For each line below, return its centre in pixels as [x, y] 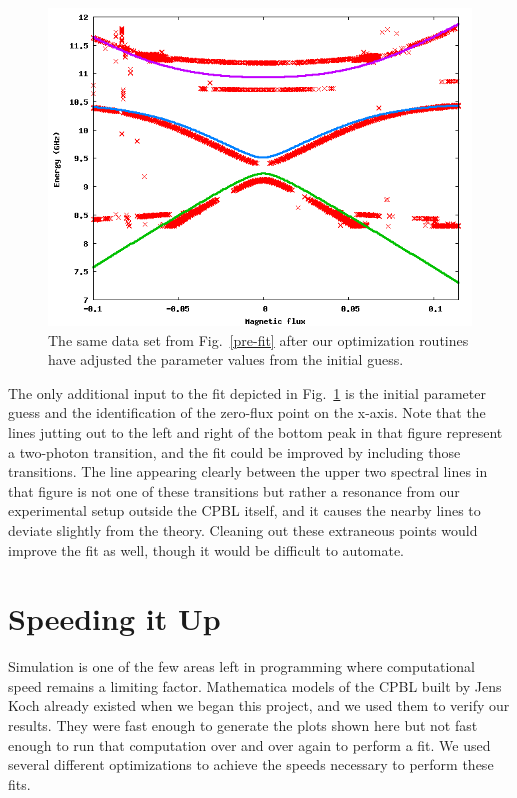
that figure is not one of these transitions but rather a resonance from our [234, 490]
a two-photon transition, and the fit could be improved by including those [234, 451]
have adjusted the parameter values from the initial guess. [226, 359]
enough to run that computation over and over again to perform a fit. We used [249, 744]
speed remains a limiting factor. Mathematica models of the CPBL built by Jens [255, 685]
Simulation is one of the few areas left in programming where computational [241, 666]
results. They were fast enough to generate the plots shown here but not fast [243, 725]
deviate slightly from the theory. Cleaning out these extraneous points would [243, 529]
